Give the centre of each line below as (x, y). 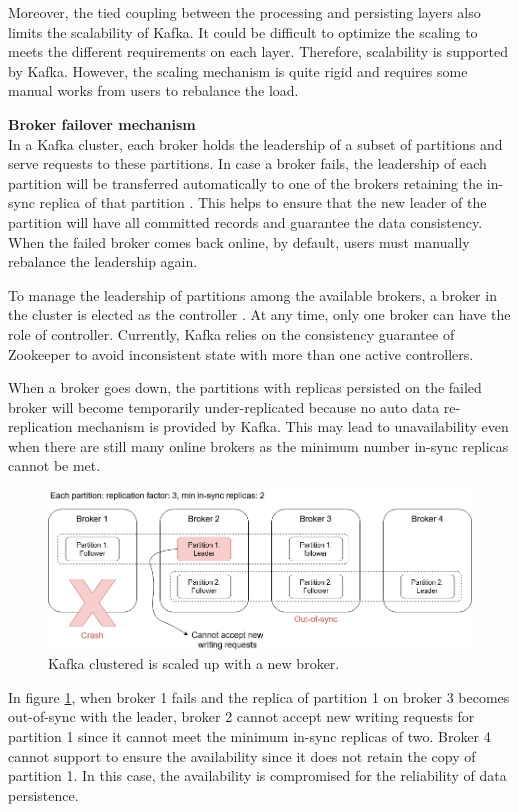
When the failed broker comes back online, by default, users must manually (239, 241)
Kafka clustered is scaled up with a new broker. (194, 663)
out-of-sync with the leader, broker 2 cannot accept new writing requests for (241, 716)
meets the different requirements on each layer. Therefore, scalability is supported (258, 51)
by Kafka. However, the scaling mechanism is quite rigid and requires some (238, 70)
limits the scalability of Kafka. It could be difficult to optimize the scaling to (243, 31)
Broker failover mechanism (102, 123)
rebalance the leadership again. (103, 261)
